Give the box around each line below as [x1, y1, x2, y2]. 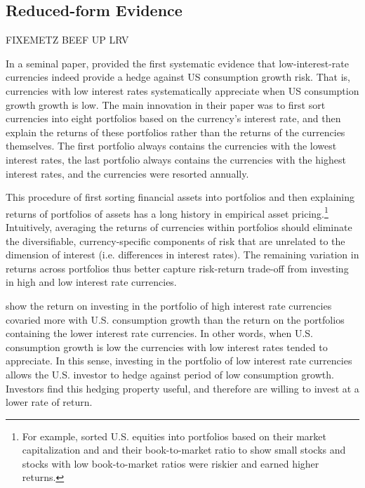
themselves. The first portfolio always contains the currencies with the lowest [6, 138, 337, 153]
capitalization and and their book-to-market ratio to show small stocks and [22, 442, 346, 457]
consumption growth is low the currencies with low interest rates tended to [6, 339, 328, 354]
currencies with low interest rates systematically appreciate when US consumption [6, 83, 359, 98]
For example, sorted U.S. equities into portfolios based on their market [22, 428, 326, 443]
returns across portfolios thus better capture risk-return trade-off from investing [6, 261, 349, 275]
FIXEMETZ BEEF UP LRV [6, 32, 129, 47]
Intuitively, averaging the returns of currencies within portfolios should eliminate [6, 219, 352, 234]
